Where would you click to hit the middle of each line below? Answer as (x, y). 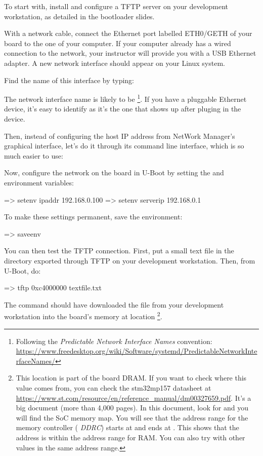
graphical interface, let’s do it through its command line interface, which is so (124, 146)
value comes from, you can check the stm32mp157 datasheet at (114, 387)
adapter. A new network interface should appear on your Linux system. (115, 63)
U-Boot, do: (23, 270)
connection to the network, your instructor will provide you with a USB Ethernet (130, 53)
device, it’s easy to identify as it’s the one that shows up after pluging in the (123, 109)
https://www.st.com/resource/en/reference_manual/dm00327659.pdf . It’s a (134, 397)
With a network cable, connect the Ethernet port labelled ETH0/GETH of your (128, 33)
